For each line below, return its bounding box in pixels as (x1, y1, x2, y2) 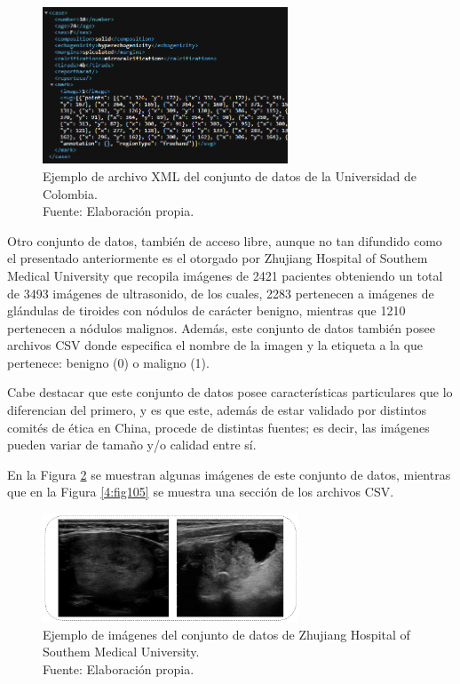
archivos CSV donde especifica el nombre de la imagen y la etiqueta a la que (7, 336, 424, 354)
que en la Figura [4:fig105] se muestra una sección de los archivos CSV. (7, 482, 394, 501)
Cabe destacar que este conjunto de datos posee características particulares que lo (7, 383, 453, 402)
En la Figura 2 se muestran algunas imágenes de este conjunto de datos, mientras (7, 465, 451, 483)
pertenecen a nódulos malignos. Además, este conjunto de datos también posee (7, 318, 435, 337)
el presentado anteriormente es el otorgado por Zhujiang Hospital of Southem (7, 249, 428, 267)
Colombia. (43, 184, 98, 203)
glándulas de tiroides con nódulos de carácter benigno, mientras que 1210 (7, 301, 406, 320)
